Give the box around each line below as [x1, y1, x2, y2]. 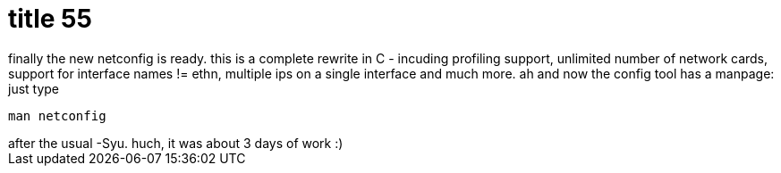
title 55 [8, 4, 92, 34]
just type [8, 80, 60, 96]
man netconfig [8, 108, 106, 123]
